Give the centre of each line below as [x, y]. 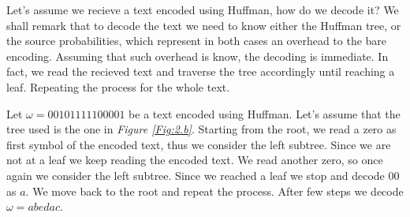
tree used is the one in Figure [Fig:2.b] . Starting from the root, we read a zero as [201, 129]
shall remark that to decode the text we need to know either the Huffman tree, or [204, 25]
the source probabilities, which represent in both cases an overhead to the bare [197, 41]
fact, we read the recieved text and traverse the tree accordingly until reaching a [201, 71]
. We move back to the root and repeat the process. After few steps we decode [214, 191]
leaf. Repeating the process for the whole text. [118, 86]
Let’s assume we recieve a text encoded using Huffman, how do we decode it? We [203, 9]
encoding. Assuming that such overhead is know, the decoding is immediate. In [198, 56]
